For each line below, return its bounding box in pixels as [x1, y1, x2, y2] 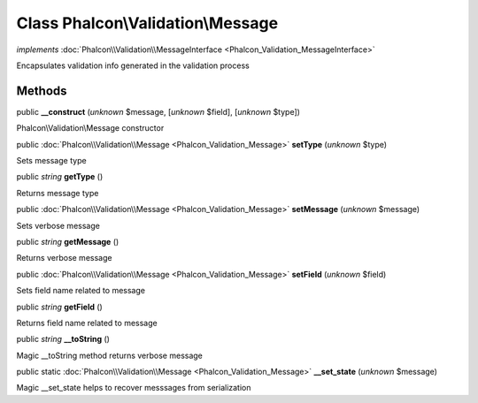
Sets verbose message [16, 220, 101, 231]
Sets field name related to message [16, 285, 146, 296]
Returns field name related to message [16, 317, 158, 328]
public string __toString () [16, 334, 111, 345]
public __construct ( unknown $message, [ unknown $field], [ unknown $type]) [16, 106, 301, 117]
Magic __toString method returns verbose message [16, 350, 204, 361]
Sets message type [16, 156, 88, 166]
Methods [16, 83, 67, 98]
